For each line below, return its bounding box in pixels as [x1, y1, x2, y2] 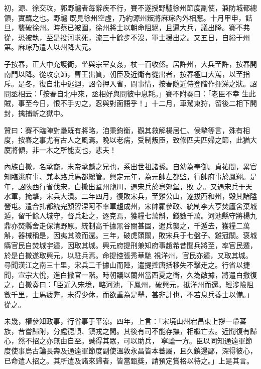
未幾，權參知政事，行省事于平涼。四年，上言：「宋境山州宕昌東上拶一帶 [4, 316, 239, 326]
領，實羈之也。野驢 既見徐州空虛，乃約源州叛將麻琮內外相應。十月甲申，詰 [4, 12, 252, 23]
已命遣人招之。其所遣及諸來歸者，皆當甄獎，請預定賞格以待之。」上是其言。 [4, 355, 253, 365]
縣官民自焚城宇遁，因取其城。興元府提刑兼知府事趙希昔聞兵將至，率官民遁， [4, 240, 257, 251]
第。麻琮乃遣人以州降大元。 [4, 42, 95, 52]
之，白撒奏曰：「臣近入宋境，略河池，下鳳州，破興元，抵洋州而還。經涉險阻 [4, 279, 253, 290]
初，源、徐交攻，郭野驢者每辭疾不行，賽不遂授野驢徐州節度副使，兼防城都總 [4, 3, 257, 13]
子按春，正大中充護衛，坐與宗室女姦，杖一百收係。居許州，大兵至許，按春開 [4, 58, 257, 69]
